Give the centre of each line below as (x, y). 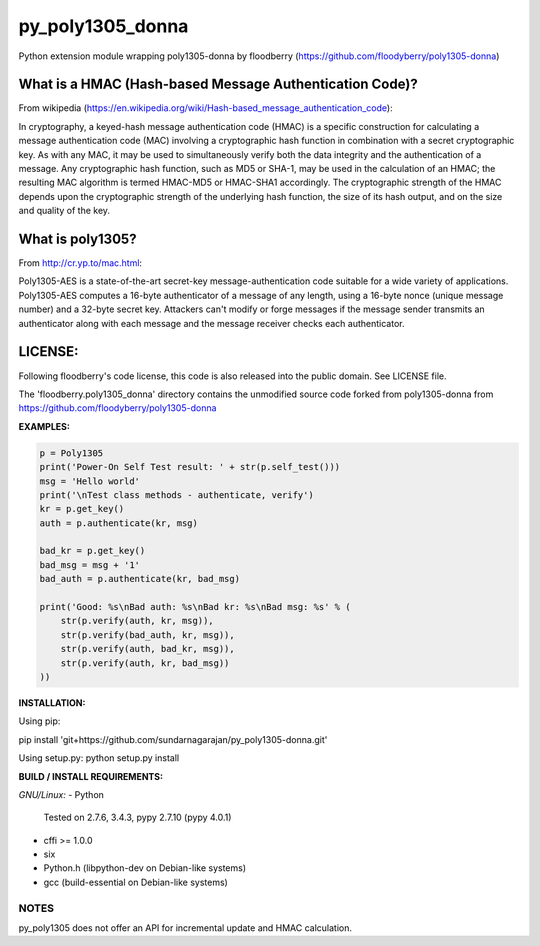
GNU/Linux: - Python (61, 794)
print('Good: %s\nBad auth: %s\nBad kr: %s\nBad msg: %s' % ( (195, 607)
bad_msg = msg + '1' (89, 564)
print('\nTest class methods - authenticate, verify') (176, 494)
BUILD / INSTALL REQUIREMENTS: (91, 776)
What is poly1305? (77, 239)
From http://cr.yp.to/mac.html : (80, 263)
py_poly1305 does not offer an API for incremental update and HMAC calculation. (185, 928)
